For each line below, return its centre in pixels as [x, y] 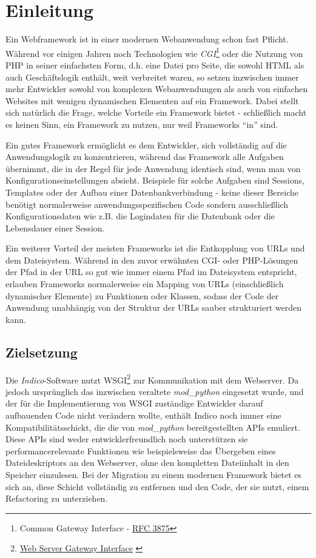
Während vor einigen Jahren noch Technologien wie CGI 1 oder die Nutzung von [154, 52]
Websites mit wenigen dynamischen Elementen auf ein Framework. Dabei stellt [152, 100]
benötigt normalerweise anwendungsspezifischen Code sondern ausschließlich [147, 204]
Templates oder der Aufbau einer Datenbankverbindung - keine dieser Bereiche [152, 192]
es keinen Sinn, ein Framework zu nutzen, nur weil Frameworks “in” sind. [142, 124]
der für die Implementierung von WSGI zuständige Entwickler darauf [134, 403]
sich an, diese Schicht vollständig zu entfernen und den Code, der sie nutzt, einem [157, 486]
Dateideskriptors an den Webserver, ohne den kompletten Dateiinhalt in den [147, 463]
